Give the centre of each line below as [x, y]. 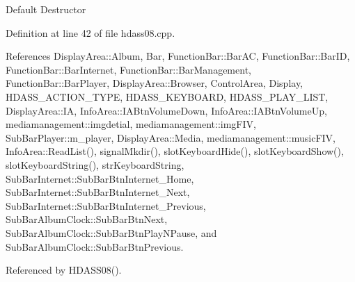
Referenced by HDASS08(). [64, 270]
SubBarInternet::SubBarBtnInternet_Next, [98, 192]
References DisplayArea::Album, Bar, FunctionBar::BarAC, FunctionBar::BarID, [178, 56]
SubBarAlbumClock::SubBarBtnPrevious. [95, 246]
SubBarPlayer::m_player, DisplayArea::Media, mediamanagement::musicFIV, [171, 137]
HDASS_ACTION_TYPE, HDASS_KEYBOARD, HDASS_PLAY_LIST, [167, 96]
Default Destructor [46, 9]
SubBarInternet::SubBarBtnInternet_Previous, [106, 205]
